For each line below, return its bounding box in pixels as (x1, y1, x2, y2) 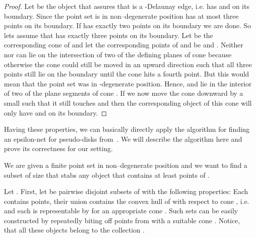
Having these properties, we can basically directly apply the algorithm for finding (4, 124, 250, 134)
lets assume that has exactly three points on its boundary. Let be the (4, 30, 213, 40)
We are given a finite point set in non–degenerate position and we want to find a (4, 159, 248, 170)
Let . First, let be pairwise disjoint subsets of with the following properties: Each (4, 186, 248, 197)
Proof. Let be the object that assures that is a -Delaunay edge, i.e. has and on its (4, 1, 250, 11)
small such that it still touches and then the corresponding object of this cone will (4, 97, 252, 108)
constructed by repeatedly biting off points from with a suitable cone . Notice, (4, 215, 240, 225)
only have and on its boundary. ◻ (4, 107, 107, 118)
